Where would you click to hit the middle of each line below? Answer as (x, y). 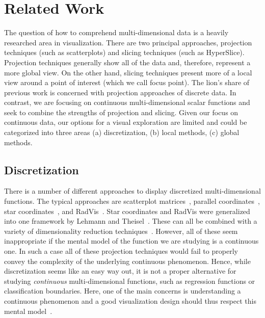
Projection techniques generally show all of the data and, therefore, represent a (127, 62)
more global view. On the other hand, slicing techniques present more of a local (128, 72)
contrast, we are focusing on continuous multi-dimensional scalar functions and (127, 102)
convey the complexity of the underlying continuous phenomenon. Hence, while (127, 261)
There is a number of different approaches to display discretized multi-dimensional (132, 191)
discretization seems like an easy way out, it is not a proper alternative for (120, 271)
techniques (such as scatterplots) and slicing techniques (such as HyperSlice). (124, 52)
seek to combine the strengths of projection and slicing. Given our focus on (121, 112)
